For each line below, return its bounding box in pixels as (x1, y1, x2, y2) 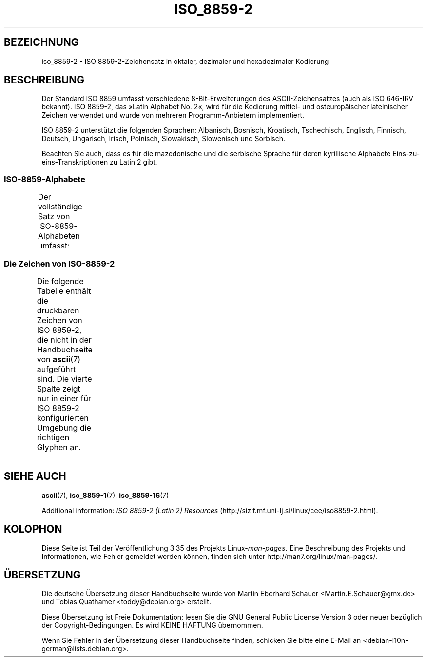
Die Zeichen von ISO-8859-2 (4, 258, 115, 269)
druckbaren (37, 305, 79, 315)
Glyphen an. (37, 442, 81, 452)
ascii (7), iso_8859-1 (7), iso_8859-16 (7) (41, 491, 169, 499)
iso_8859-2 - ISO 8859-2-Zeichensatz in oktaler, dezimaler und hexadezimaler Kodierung (41, 57, 329, 65)
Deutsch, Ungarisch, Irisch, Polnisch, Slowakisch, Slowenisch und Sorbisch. (41, 134, 286, 143)
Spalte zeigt (37, 383, 80, 393)
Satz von (38, 211, 70, 222)
